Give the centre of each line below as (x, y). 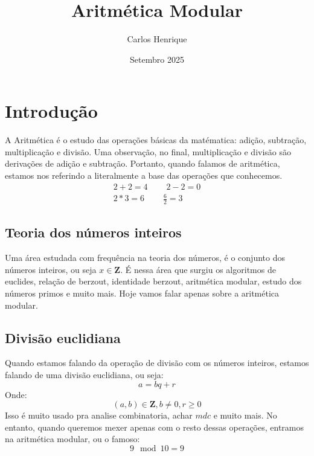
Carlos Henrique (157, 39)
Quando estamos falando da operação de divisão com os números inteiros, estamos (157, 363)
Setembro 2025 (157, 59)
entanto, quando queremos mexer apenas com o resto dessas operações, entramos (155, 427)
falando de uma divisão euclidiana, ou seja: (84, 374)
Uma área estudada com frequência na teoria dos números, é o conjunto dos (145, 258)
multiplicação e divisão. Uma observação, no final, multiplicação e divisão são (148, 151)
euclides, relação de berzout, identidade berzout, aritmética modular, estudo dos (153, 281)
